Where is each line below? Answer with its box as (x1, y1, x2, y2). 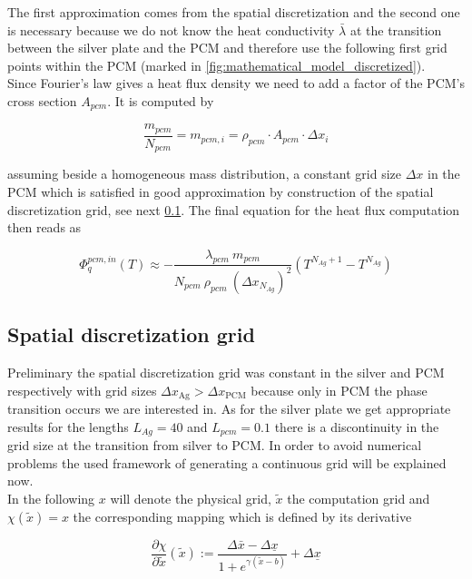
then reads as (7, 218, 82, 237)
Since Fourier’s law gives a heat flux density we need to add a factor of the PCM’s (7, 74, 466, 93)
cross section (7, 91, 77, 110)
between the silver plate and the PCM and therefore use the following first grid (7, 38, 447, 57)
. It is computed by (107, 91, 214, 110)
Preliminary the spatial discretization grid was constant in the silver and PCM (7, 363, 445, 382)
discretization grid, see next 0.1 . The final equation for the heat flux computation (7, 200, 460, 219)
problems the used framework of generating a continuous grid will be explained (7, 453, 447, 472)
